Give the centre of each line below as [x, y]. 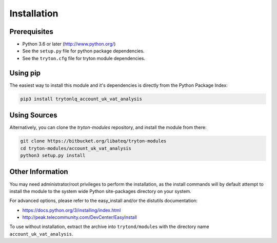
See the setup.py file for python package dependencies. [83, 51]
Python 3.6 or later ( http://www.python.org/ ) [69, 44]
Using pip [25, 73]
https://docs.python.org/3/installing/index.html [72, 210]
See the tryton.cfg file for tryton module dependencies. [84, 58]
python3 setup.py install [53, 155]
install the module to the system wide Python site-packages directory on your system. [101, 191]
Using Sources [33, 115]
